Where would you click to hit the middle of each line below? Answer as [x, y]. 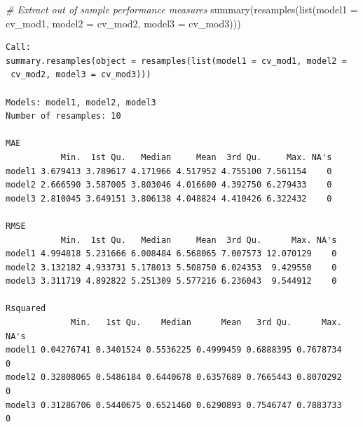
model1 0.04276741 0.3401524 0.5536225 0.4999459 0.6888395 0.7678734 [174, 350]
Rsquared [26, 309]
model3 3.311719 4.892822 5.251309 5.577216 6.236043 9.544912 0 [171, 281]
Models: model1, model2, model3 [81, 102]
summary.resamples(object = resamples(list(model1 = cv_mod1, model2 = [176, 61]
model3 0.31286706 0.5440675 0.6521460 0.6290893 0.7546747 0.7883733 [174, 405]
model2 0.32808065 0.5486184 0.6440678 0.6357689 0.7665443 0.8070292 [174, 377]
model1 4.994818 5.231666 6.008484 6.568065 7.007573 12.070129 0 [171, 254]
